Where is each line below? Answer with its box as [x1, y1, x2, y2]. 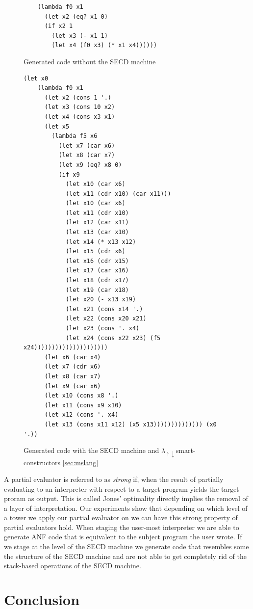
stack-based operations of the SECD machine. [4, 560, 141, 571]
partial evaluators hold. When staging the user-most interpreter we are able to [4, 522, 239, 532]
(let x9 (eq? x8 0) [58, 161, 122, 168]
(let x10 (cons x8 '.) [44, 392, 119, 399]
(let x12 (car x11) [65, 219, 129, 226]
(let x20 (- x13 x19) [65, 296, 136, 303]
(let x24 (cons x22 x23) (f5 [65, 334, 161, 342]
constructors [24, 457, 60, 468]
